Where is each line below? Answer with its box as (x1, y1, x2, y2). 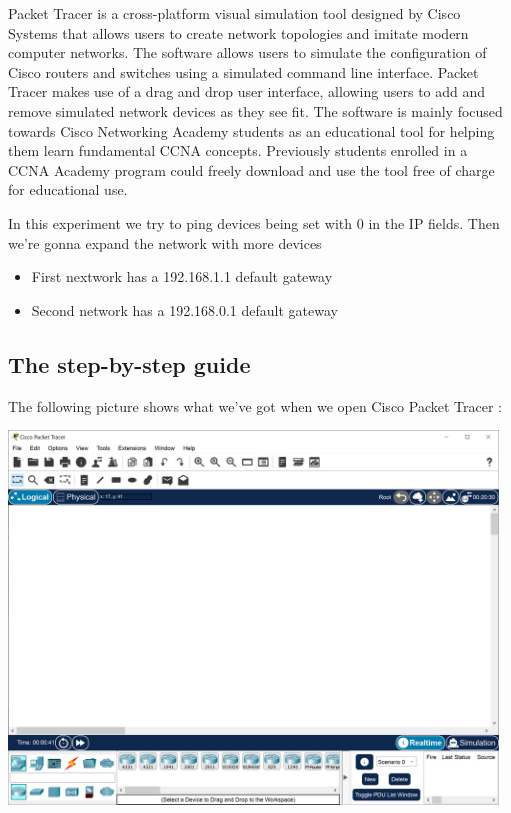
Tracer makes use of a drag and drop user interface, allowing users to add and (8, 81, 486, 102)
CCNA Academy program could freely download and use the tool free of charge (8, 159, 495, 180)
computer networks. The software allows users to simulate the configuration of (8, 42, 487, 63)
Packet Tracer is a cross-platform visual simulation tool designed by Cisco (8, 3, 461, 23)
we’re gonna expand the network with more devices (8, 232, 322, 253)
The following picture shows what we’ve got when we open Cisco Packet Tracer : (8, 395, 502, 416)
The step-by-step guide (8, 348, 251, 379)
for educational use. (8, 179, 128, 200)
